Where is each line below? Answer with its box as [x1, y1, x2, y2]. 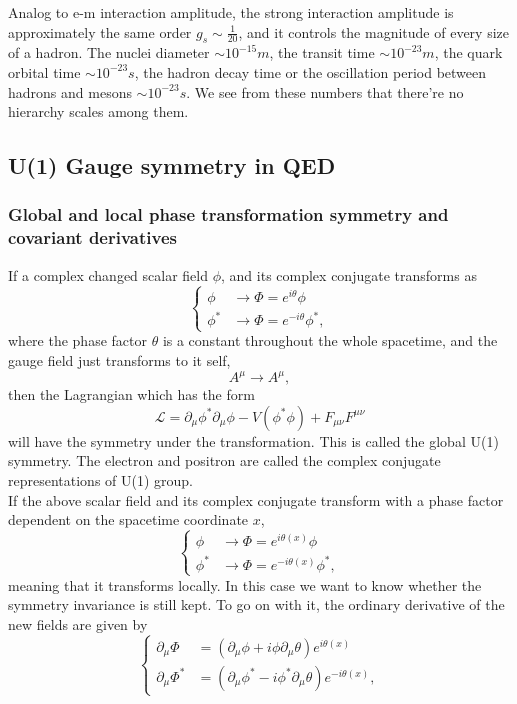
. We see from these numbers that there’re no [186, 81, 464, 102]
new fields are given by [8, 614, 148, 635]
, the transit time [269, 42, 375, 63]
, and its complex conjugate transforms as [221, 264, 477, 285]
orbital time [8, 61, 81, 82]
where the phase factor [8, 330, 147, 351]
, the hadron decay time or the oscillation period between [134, 61, 487, 82]
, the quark [434, 42, 503, 63]
